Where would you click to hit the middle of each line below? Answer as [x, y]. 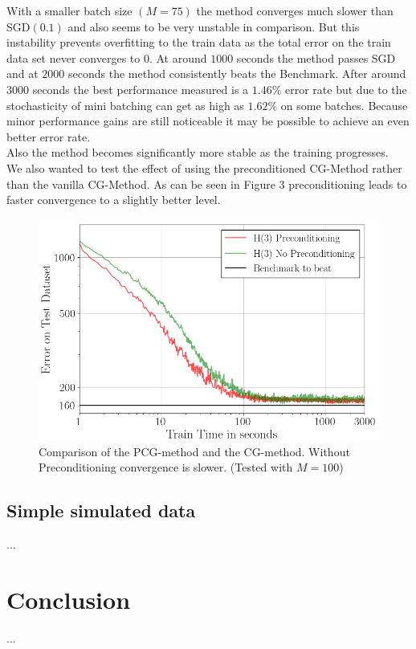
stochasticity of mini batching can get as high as [125, 105]
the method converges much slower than [295, 10]
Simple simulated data [101, 510]
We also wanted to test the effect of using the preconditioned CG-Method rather [204, 167]
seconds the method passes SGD [316, 57]
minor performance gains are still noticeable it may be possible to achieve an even [208, 121]
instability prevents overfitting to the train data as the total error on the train [199, 42]
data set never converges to [73, 57]
